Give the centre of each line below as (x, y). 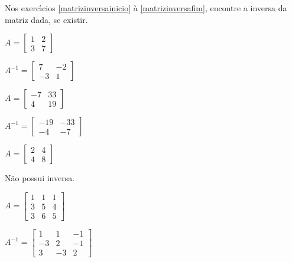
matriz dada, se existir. (46, 19)
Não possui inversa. (40, 178)
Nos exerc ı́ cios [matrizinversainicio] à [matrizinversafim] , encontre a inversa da (146, 8)
